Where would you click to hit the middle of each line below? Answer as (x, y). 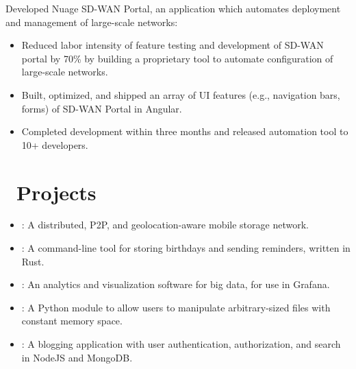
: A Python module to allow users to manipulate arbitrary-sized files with (176, 307)
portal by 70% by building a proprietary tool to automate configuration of (177, 58)
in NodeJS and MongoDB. (77, 357)
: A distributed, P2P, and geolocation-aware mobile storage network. (165, 225)
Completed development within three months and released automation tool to (185, 131)
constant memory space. (72, 321)
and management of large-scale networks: (92, 22)
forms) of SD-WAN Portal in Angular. (102, 108)
